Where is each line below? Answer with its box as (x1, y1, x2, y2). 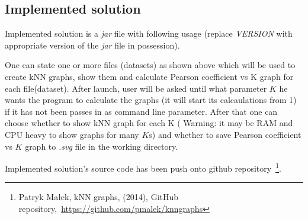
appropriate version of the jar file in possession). (5, 38, 180, 51)
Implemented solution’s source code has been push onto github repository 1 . (5, 160, 281, 174)
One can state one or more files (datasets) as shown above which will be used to (5, 59, 296, 71)
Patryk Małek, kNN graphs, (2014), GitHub (18, 191, 179, 203)
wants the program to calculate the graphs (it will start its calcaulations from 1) (5, 94, 297, 106)
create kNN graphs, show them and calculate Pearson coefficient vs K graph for (5, 70, 294, 82)
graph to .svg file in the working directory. (25, 140, 178, 152)
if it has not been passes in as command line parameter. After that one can (5, 105, 278, 117)
